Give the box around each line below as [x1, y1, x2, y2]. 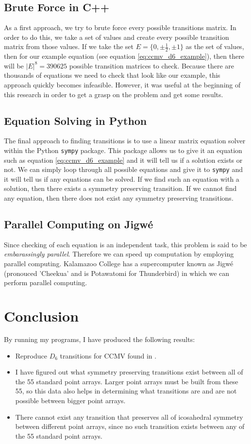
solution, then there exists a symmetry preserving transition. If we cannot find [4, 183, 237, 193]
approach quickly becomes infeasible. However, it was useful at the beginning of [4, 80, 241, 89]
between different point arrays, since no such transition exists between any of [15, 421, 245, 431]
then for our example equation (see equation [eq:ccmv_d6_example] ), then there [4, 51, 244, 61]
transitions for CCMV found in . [60, 350, 157, 360]
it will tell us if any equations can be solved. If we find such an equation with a [4, 173, 239, 184]
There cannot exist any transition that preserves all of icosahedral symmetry [15, 411, 243, 422]
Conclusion [4, 306, 79, 326]
